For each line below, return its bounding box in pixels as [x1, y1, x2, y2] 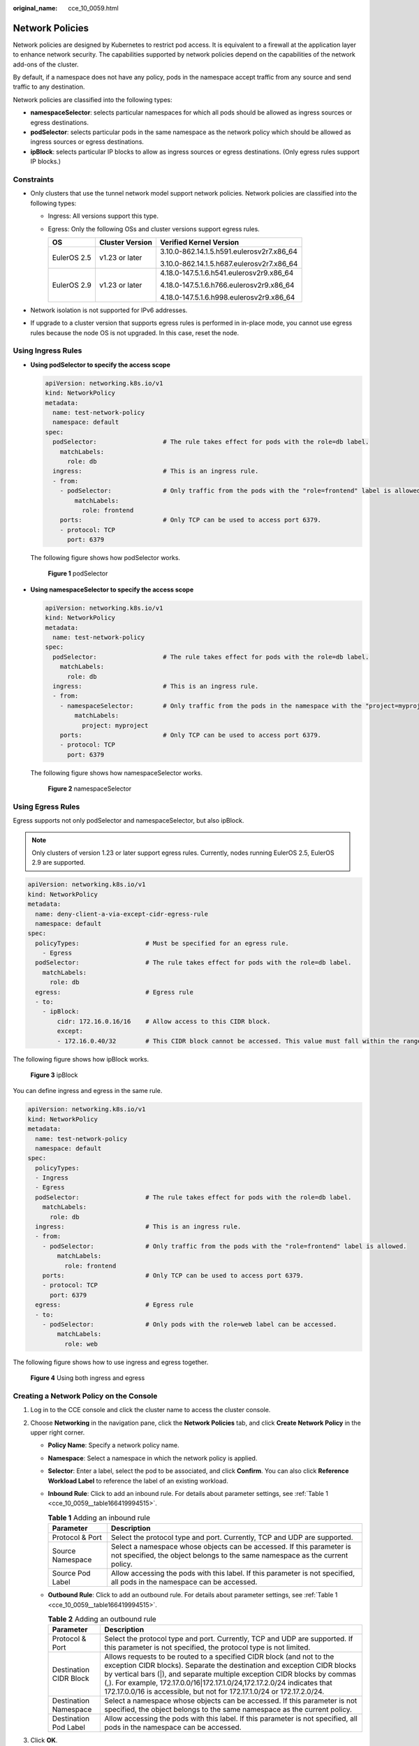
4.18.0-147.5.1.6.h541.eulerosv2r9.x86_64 [159, 267, 294, 277]
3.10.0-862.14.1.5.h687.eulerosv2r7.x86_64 [159, 258, 298, 268]
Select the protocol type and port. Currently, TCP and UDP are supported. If [104, 1634, 353, 1644]
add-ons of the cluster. [13, 60, 80, 68]
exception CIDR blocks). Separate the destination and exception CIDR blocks [104, 1661, 357, 1671]
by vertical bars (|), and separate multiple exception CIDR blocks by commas [104, 1669, 356, 1679]
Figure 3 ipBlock [30, 1071, 78, 1079]
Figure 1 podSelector [47, 569, 108, 578]
